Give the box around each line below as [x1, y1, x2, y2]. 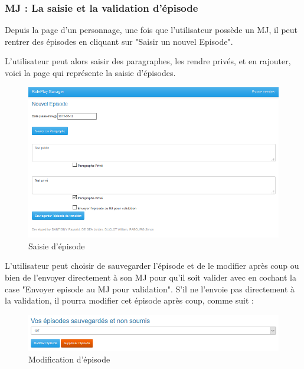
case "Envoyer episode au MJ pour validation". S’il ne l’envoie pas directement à [5, 282, 295, 295]
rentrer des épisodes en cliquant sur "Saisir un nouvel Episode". [5, 35, 233, 47]
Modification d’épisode [28, 352, 110, 365]
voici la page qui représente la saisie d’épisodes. [5, 67, 176, 78]
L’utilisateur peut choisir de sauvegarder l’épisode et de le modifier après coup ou [5, 259, 299, 272]
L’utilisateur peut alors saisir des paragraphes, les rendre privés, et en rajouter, [5, 55, 291, 67]
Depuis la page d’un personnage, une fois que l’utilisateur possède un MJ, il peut [5, 24, 298, 36]
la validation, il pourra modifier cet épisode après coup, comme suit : [5, 294, 254, 307]
